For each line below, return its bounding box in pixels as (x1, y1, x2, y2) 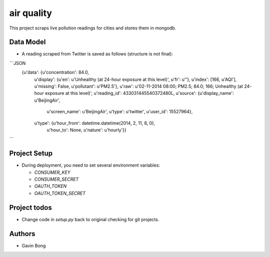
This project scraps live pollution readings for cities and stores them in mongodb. (9, 25, 176, 31)
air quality (9, 7, 52, 18)
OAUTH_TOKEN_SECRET (34, 190, 86, 196)
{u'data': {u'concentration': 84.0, (21, 69, 89, 75)
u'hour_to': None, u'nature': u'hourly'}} (46, 127, 127, 133)
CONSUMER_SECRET (34, 176, 79, 182)
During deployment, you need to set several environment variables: (21, 162, 160, 168)
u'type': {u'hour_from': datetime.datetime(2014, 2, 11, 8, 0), (34, 120, 155, 126)
